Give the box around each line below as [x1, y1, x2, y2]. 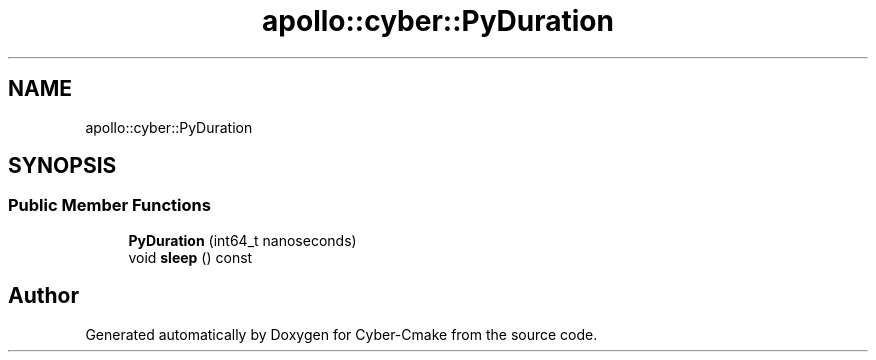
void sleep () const [128, 248, 253, 266]
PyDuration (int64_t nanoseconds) [128, 231, 357, 249]
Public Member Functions [8, 195, 211, 216]
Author [8, 283, 79, 309]
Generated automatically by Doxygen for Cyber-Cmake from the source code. [85, 325, 598, 343]
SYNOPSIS [8, 153, 117, 179]
